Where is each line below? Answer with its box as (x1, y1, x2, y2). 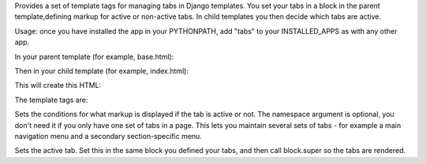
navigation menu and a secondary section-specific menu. (14, 131, 203, 140)
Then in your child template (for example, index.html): (14, 66, 189, 75)
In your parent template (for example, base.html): (14, 52, 174, 61)
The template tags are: (14, 95, 88, 104)
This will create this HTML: (14, 81, 102, 90)
